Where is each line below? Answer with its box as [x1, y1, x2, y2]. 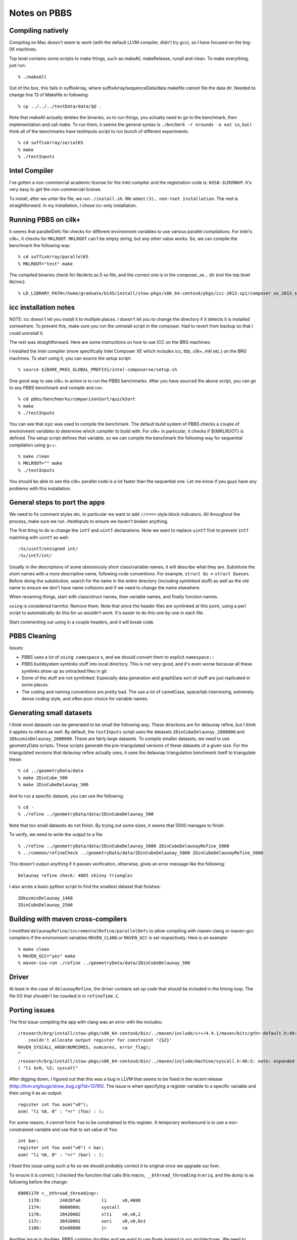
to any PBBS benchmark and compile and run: [9, 384, 103, 390]
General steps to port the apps [9, 498, 105, 507]
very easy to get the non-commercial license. [9, 186, 102, 192]
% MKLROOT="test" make [18, 261, 73, 266]
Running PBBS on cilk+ [9, 216, 81, 224]
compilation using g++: [9, 442, 56, 448]
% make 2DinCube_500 [18, 775, 68, 781]
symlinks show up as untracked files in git [21, 668, 107, 674]
